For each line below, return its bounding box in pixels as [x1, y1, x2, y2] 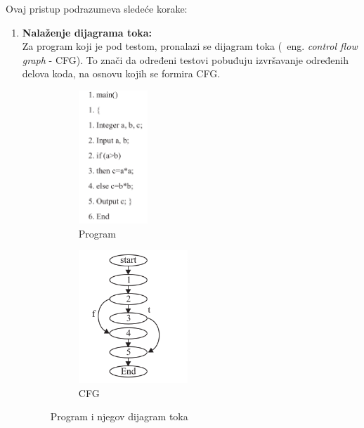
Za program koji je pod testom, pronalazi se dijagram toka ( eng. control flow [22, 39, 358, 53]
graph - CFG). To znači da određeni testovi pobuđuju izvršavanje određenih [22, 52, 349, 67]
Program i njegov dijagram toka [50, 409, 188, 424]
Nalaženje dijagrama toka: [22, 25, 152, 39]
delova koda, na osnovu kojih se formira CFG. [22, 66, 221, 81]
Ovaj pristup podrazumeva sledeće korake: [6, 1, 188, 15]
